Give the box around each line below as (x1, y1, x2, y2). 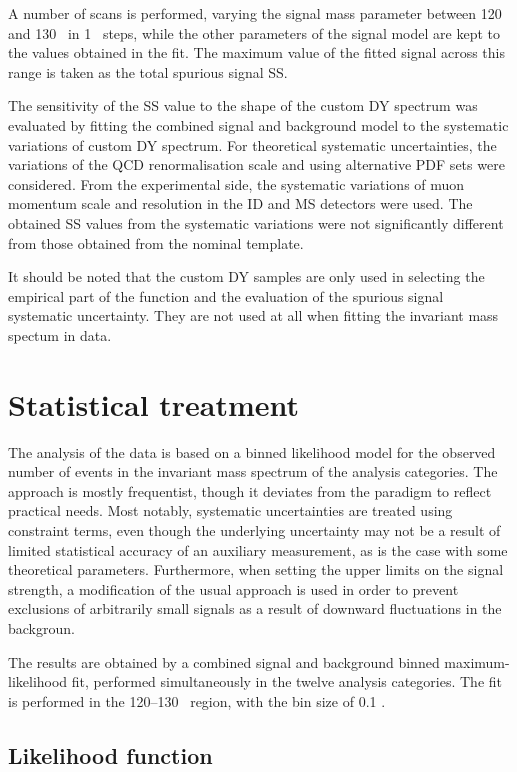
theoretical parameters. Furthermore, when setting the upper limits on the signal (8, 559, 504, 580)
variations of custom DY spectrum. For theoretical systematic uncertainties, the (8, 134, 497, 155)
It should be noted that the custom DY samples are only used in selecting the (8, 266, 485, 287)
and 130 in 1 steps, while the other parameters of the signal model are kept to (8, 22, 500, 43)
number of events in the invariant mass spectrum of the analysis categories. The (8, 461, 498, 482)
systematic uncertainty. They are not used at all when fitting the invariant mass (8, 305, 499, 326)
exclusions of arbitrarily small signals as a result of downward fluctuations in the (8, 598, 502, 619)
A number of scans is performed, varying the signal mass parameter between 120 (8, 3, 502, 23)
